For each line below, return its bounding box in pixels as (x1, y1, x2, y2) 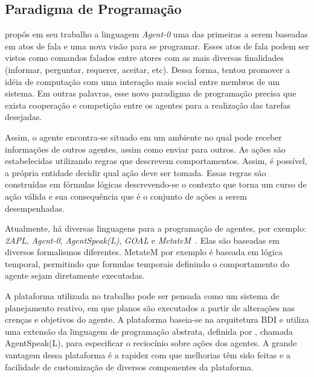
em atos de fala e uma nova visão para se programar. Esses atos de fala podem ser (5, 39, 309, 52)
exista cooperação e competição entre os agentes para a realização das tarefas (5, 98, 290, 111)
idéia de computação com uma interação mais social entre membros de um (5, 75, 280, 87)
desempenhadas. (5, 201, 65, 214)
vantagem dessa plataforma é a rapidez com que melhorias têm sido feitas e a (5, 349, 290, 361)
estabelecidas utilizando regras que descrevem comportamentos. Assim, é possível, (5, 154, 307, 167)
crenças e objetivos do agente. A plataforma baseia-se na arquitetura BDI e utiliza (5, 313, 309, 326)
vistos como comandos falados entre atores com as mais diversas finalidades (5, 51, 284, 64)
